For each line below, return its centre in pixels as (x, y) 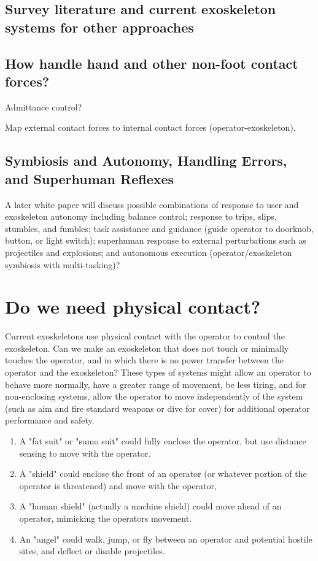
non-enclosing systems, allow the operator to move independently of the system (154, 396)
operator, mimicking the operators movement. (106, 518)
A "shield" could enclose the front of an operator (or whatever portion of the (163, 474)
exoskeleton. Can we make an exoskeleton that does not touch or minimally (147, 348)
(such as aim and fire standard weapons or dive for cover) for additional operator (157, 408)
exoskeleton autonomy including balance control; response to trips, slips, (141, 216)
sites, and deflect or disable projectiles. (92, 551)
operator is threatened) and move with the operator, (118, 485)
